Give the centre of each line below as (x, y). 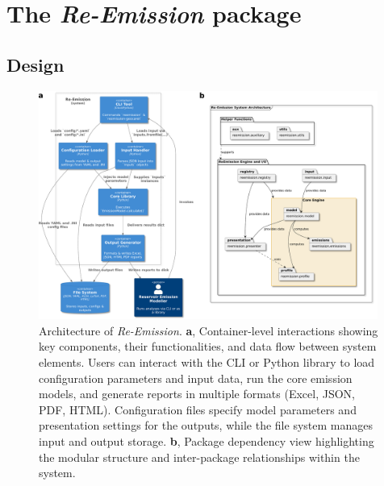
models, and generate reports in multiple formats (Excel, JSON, (197, 394)
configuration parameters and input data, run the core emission (196, 378)
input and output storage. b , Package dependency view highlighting (207, 440)
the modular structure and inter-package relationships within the (199, 457)
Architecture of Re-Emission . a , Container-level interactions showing (209, 330)
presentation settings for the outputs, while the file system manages (206, 425)
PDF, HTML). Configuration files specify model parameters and (198, 409)
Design (35, 64)
